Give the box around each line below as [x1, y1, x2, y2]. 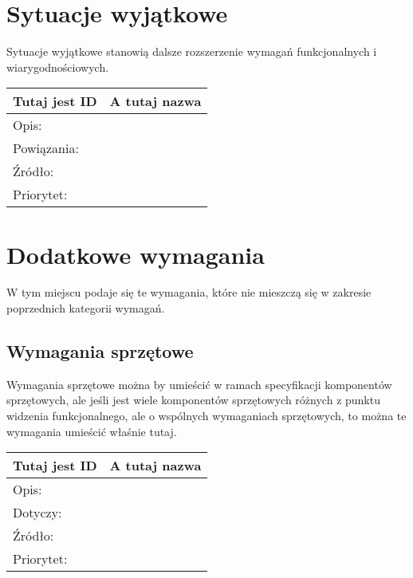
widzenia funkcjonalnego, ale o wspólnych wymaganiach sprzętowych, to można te [6, 407, 407, 424]
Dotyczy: [13, 503, 62, 522]
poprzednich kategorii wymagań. [6, 300, 165, 317]
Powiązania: [13, 139, 79, 158]
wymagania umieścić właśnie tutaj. [6, 423, 177, 439]
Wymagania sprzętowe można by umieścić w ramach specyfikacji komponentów [6, 376, 392, 392]
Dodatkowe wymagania [6, 238, 265, 270]
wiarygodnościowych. [6, 58, 109, 75]
